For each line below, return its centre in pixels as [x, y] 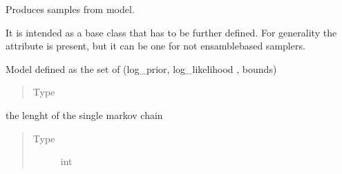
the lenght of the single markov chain [84, 115]
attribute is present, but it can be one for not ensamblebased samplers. [155, 46]
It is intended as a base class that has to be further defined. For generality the [171, 32]
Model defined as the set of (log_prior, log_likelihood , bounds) [141, 68]
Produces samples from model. [70, 9]
